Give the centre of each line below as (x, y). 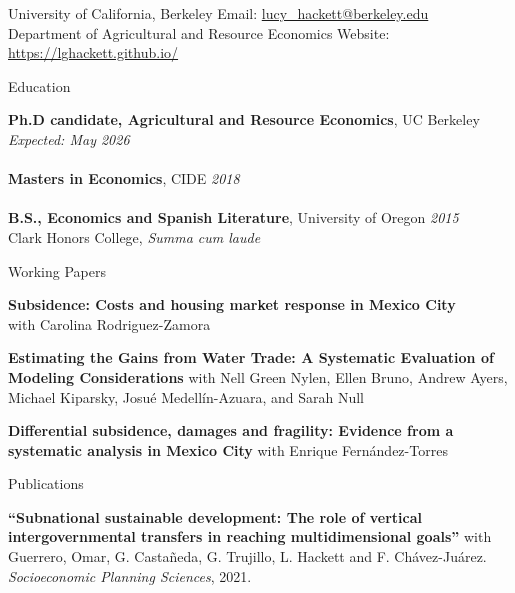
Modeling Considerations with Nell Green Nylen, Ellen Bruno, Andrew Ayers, (258, 376)
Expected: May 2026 (69, 138)
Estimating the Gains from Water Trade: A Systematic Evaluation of (251, 357)
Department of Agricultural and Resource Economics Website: (199, 32)
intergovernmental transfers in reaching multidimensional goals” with (250, 536)
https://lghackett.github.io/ (93, 52)
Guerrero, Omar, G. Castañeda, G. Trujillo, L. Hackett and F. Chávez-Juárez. (247, 556)
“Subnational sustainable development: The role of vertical (215, 516)
